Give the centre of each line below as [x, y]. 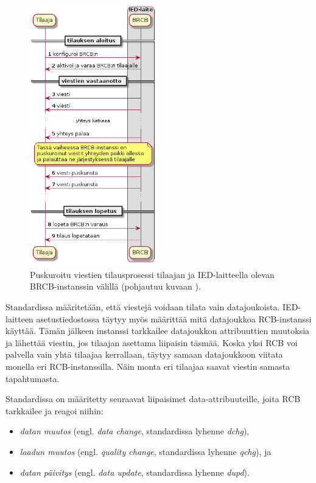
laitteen [19, 318]
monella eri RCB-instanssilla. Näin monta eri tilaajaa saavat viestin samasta [148, 366]
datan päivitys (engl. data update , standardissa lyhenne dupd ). [135, 472]
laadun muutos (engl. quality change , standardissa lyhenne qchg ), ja [146, 451]
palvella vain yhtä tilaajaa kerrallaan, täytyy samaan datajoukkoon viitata [144, 354]
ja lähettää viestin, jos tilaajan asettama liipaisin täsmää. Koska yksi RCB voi [152, 342]
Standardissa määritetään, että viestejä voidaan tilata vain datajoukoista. [143, 307]
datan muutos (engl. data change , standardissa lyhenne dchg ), [135, 431]
